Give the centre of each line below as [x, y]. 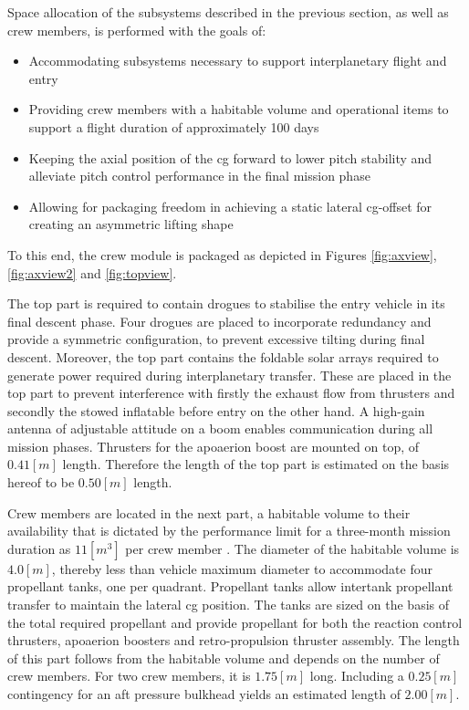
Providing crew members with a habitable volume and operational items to [239, 109]
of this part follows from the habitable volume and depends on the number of [224, 658]
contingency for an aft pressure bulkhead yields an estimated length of [204, 694]
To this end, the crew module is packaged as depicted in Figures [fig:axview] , [222, 254]
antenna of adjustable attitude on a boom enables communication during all [220, 428]
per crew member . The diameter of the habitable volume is [292, 548]
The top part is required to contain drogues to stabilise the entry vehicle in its [226, 303]
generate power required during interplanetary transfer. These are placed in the [229, 375]
